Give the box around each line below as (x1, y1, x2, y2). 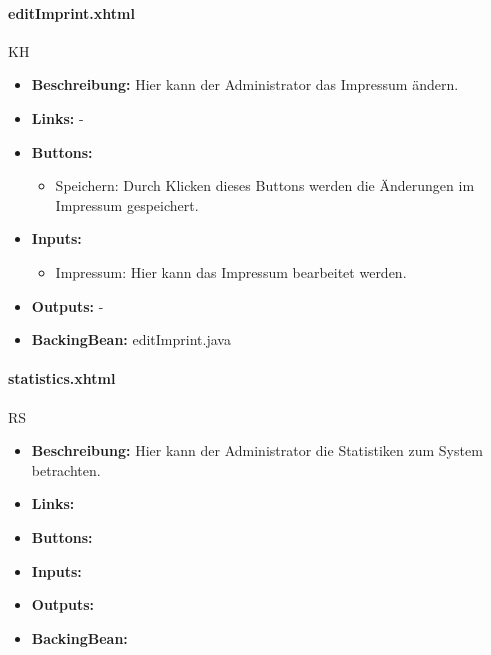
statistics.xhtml (8, 368, 116, 389)
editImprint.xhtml (8, 2, 135, 23)
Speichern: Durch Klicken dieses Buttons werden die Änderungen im (55, 175, 475, 196)
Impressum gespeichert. (55, 194, 199, 215)
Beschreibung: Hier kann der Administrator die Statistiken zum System (31, 440, 483, 461)
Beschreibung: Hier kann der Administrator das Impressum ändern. (31, 74, 459, 95)
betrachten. (31, 459, 101, 480)
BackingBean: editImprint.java (31, 329, 231, 350)
